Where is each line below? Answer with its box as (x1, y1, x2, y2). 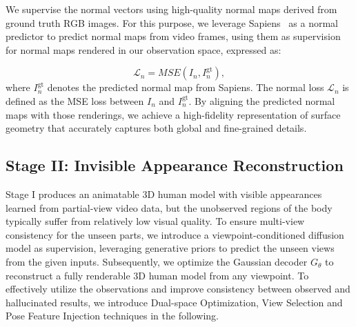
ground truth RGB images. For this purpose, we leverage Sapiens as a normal (6, 15, 338, 30)
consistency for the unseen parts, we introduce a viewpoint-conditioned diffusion (6, 227, 344, 241)
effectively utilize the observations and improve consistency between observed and (6, 281, 350, 296)
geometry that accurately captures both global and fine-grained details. (6, 121, 307, 135)
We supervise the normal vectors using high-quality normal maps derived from (6, 2, 337, 16)
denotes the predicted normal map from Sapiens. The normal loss (47, 80, 324, 95)
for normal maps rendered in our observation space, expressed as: (6, 42, 281, 57)
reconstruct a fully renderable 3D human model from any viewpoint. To (6, 268, 309, 282)
